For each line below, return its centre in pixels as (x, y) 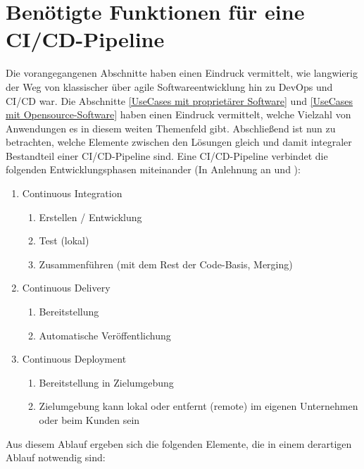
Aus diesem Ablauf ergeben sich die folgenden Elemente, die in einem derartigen (179, 443)
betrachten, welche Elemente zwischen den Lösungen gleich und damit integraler (179, 142)
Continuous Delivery (66, 288)
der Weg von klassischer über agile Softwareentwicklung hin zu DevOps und (169, 86)
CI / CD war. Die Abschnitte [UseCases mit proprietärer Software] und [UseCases (180, 100)
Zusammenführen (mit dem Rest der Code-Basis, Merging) (166, 264)
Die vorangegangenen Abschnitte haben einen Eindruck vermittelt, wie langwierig (182, 73)
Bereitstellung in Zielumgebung (106, 382)
